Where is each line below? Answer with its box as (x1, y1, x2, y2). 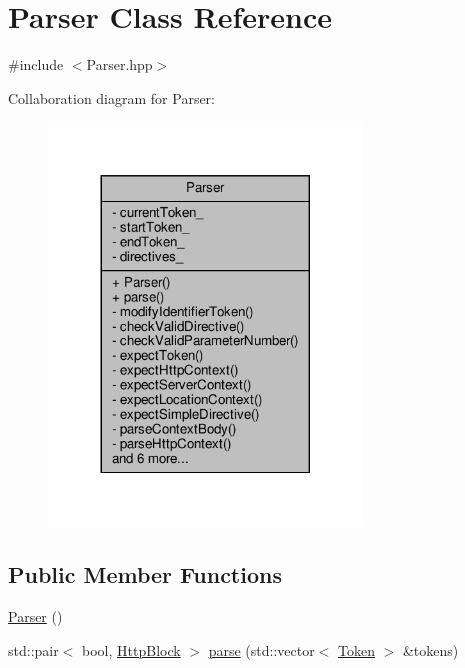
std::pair (8, 639, 59, 660)
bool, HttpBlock (82, 639, 181, 660)
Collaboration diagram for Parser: (8, 87, 216, 108)
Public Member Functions (8, 559, 282, 590)
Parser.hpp (86, 54, 153, 75)
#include (8, 54, 64, 75)
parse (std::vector (208, 639, 315, 660)
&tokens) (402, 639, 459, 660)
